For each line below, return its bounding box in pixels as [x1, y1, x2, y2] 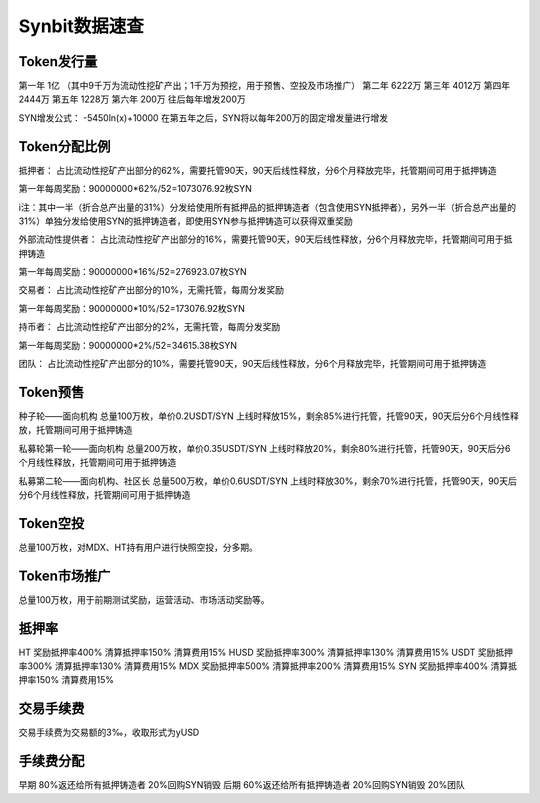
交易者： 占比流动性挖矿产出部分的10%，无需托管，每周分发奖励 [18, 284, 285, 296]
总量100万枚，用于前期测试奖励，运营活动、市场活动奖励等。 [18, 593, 270, 605]
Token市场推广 [18, 567, 111, 584]
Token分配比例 [18, 138, 111, 155]
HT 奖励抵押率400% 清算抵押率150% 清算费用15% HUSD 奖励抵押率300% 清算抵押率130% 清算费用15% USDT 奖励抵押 [18, 646, 514, 658]
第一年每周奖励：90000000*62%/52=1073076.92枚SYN [18, 183, 252, 195]
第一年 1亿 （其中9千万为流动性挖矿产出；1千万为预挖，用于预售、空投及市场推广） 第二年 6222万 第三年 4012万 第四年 [18, 80, 511, 92]
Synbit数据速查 [18, 15, 145, 37]
